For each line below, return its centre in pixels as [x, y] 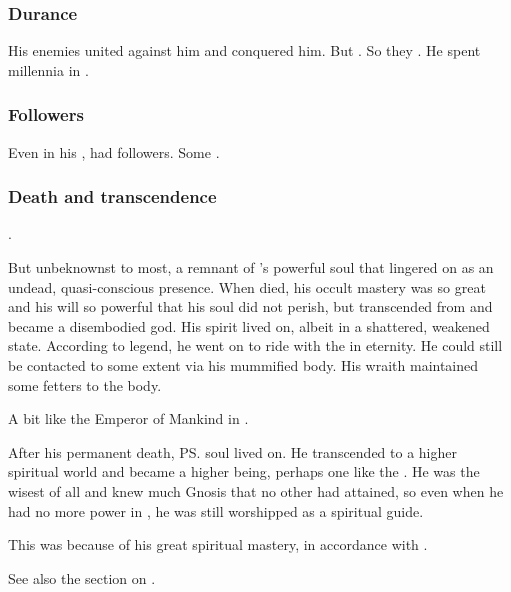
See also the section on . [82, 577]
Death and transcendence [112, 196]
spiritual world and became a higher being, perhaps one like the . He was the [244, 471]
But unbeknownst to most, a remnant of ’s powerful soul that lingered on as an [251, 267]
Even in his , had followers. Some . [114, 151]
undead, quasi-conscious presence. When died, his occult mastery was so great [247, 286]
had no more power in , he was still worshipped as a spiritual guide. [216, 510]
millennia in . [48, 69]
